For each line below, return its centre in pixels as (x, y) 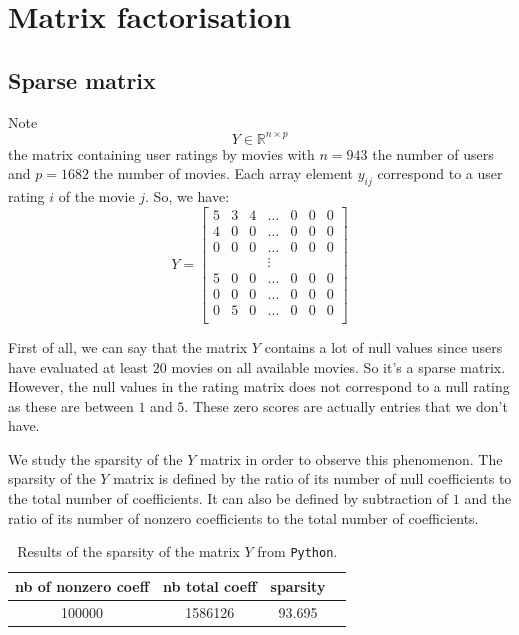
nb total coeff (210, 585)
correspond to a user (440, 173)
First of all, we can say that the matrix (128, 346)
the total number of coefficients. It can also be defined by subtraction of (228, 498)
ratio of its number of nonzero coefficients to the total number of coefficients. (243, 517)
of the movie (96, 196)
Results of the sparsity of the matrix (128, 551)
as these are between (71, 405)
